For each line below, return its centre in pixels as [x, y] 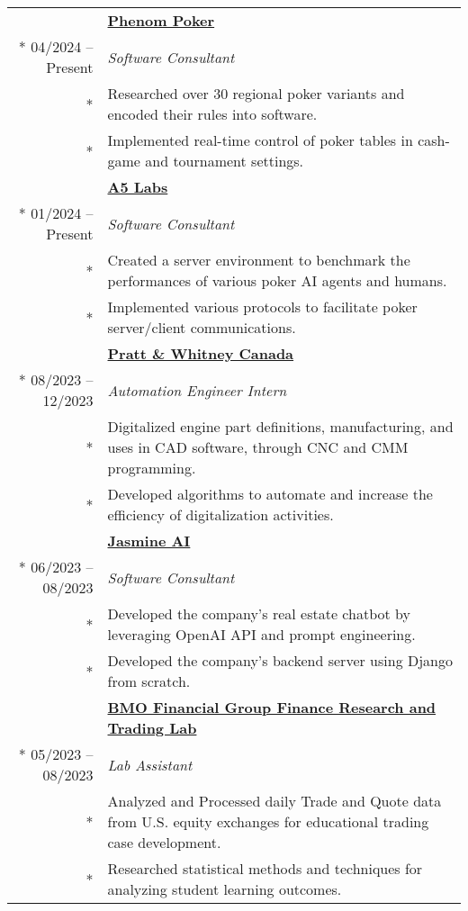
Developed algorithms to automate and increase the [270, 494]
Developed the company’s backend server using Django [280, 660]
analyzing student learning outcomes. [225, 889]
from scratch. [149, 681]
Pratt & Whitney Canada [201, 353]
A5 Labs [138, 187]
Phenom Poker [161, 20]
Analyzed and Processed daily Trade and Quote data [274, 801]
